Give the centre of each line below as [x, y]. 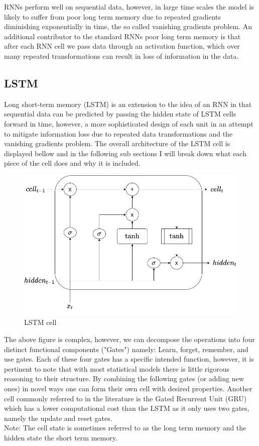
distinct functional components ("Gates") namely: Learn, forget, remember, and [126, 349]
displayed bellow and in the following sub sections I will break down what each [125, 153]
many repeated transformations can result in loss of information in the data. [121, 55]
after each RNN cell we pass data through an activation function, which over [122, 46]
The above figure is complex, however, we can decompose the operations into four [129, 339]
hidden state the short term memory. [61, 437]
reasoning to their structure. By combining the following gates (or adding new [124, 378]
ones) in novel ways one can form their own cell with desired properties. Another [128, 388]
